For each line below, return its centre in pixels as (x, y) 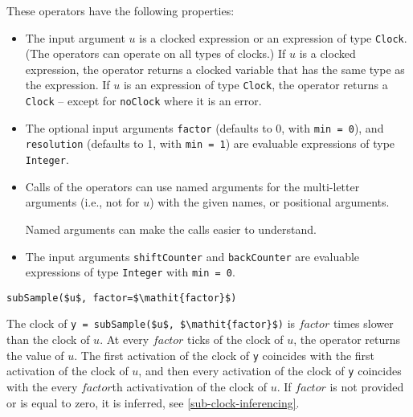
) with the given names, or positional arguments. (270, 202)
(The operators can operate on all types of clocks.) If (155, 53)
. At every (125, 339)
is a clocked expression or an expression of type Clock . (273, 37)
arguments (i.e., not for (82, 202)
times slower (363, 323)
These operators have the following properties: (121, 10)
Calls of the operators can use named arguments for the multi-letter (192, 186)
